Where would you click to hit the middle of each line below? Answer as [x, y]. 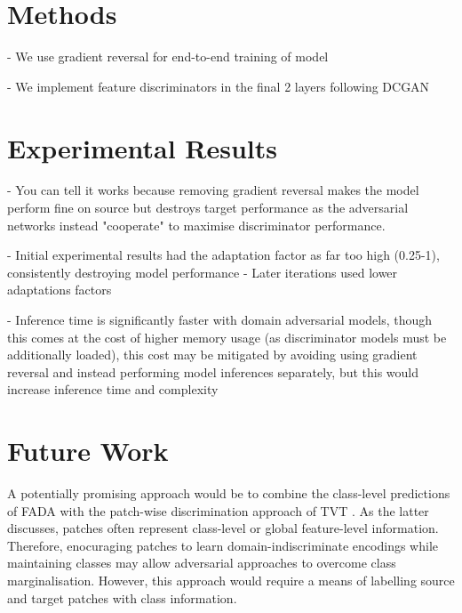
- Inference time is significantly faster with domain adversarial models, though [220, 319]
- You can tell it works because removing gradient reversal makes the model [213, 190]
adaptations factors [60, 290]
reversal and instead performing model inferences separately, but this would [213, 371]
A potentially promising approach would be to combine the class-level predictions [229, 493]
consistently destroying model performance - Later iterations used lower [203, 272]
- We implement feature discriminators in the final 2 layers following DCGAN [219, 86]
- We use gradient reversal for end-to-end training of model [168, 56]
